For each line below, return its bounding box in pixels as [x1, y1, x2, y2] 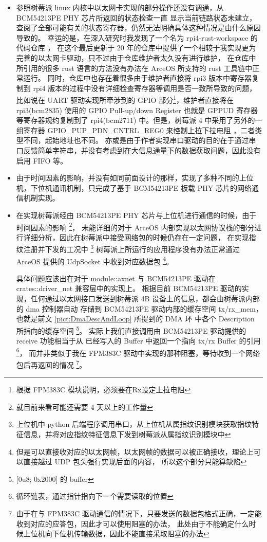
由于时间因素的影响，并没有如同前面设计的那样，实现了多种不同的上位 [16, 172, 254, 183]
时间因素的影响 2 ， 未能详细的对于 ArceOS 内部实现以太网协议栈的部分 [16, 220, 255, 232]
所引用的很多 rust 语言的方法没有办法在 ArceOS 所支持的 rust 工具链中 [16, 62, 253, 73]
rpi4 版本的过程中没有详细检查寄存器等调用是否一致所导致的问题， [33, 82, 257, 93]
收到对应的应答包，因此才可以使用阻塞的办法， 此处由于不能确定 [16, 518, 235, 529]
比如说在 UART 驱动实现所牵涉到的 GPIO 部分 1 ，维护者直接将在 [16, 93, 234, 105]
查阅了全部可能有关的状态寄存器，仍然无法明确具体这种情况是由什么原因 [16, 22, 261, 33]
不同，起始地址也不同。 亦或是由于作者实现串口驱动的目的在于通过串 [23, 135, 256, 146]
